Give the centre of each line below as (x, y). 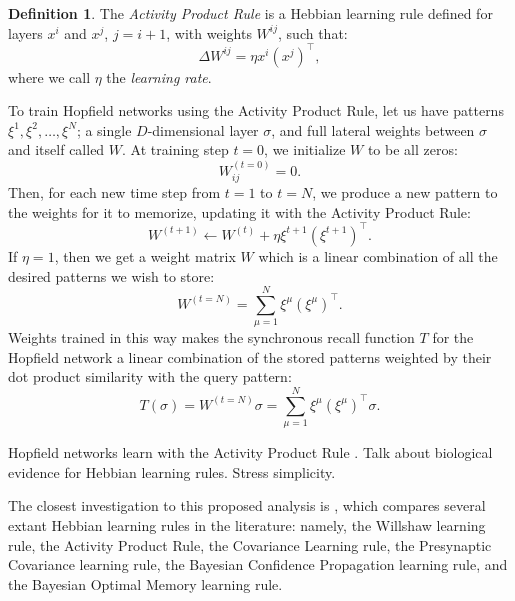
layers (25, 32)
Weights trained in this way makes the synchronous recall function (211, 337)
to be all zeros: (412, 149)
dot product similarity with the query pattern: (150, 376)
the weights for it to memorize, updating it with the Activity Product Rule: (239, 211)
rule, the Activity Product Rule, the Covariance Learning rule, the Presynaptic (250, 544)
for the (453, 337)
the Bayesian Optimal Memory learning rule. (145, 583)
